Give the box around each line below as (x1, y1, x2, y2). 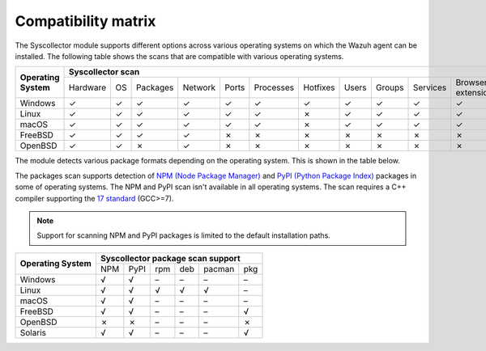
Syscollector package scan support (100, 252, 241, 264)
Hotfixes (303, 82, 335, 93)
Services (413, 82, 447, 93)
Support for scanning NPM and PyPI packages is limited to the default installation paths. (36, 230, 331, 240)
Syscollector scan (69, 66, 140, 78)
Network (182, 82, 216, 93)
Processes (254, 82, 295, 93)
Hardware (69, 82, 107, 93)
